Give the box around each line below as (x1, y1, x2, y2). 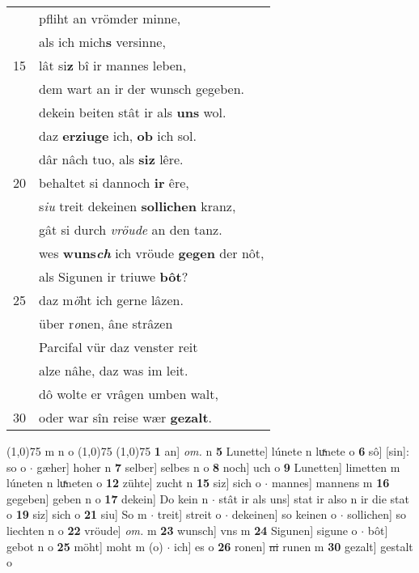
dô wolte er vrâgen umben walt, (39, 384, 218, 403)
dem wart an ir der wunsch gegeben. (39, 79, 245, 98)
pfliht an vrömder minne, (39, 9, 181, 28)
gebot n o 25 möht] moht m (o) (6, 537, 163, 554)
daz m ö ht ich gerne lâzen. (39, 291, 184, 309)
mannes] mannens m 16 (271, 474, 390, 491)
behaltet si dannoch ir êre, (39, 173, 189, 192)
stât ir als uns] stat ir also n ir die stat (218, 490, 409, 507)
